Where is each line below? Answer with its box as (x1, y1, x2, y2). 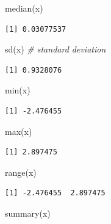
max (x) (5, 125, 32, 137)
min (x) (5, 84, 30, 96)
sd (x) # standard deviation (5, 43, 106, 56)
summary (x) (5, 206, 51, 219)
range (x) (5, 165, 37, 178)
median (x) (5, 2, 43, 14)
